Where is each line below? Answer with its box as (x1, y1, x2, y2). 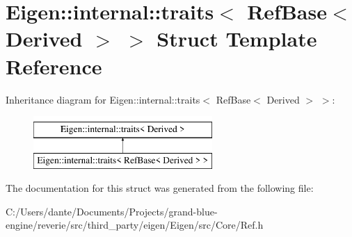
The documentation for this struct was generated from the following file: (6, 181, 314, 195)
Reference (6, 51, 102, 80)
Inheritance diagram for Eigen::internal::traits (6, 92, 200, 106)
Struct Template (157, 24, 317, 53)
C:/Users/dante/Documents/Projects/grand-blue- (6, 204, 218, 218)
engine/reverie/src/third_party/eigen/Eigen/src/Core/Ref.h (6, 218, 264, 232)
